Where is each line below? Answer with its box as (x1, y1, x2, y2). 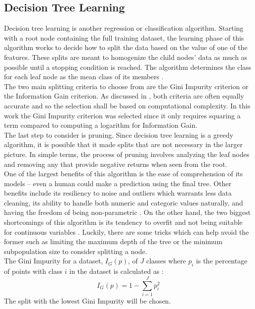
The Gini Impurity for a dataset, (4, 256, 103, 266)
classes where (146, 256, 186, 266)
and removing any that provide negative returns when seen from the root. (4, 158, 227, 169)
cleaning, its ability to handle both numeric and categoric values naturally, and (4, 197, 243, 207)
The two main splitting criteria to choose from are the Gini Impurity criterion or (4, 81, 249, 91)
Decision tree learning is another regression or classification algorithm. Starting (4, 23, 244, 33)
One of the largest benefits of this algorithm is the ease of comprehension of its (4, 168, 243, 179)
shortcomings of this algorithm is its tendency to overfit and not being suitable (4, 217, 243, 227)
